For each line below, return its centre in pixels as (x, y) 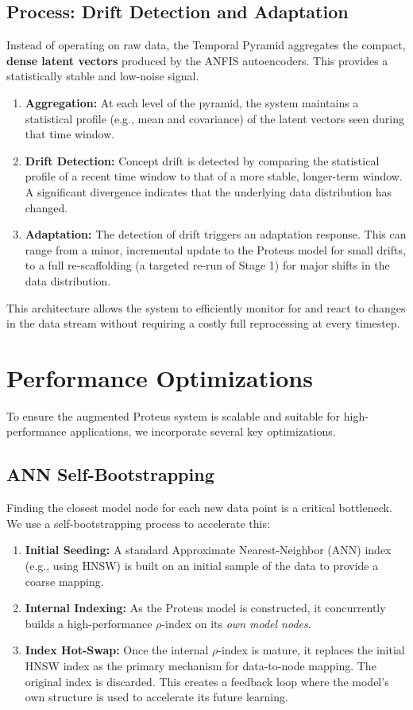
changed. (46, 207)
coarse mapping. (64, 581)
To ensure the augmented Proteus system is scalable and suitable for (174, 415)
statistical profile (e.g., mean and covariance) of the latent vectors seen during (215, 118)
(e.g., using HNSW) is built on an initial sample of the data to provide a (202, 565)
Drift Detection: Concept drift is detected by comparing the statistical (202, 160)
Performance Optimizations (160, 377)
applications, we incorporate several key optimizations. (203, 431)
